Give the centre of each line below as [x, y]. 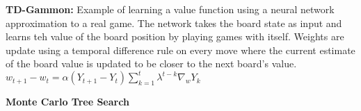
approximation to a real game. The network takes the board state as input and [174, 23]
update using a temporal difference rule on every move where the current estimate [180, 50]
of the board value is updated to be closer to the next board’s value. [151, 63]
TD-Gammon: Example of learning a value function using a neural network [170, 9]
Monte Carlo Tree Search [67, 102]
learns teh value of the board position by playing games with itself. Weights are [175, 36]
